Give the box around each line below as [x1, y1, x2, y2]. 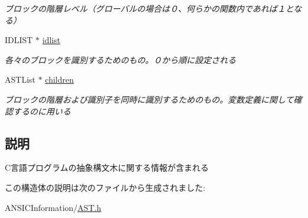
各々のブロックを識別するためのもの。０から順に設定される [5, 53, 236, 66]
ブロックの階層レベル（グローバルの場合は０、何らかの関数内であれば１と [5, 2, 294, 14]
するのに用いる [12, 105, 71, 117]
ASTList [5, 73, 35, 86]
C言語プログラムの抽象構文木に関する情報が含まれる [5, 161, 209, 174]
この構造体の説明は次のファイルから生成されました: [5, 181, 205, 193]
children [45, 73, 74, 86]
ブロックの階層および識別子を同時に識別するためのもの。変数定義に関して [5, 93, 294, 105]
